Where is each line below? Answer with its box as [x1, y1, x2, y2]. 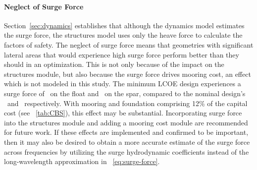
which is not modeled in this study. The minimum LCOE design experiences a [4, 78, 241, 89]
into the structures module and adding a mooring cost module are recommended [4, 117, 248, 127]
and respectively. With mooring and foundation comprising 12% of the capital [7, 98, 248, 108]
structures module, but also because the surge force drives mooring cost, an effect [4, 68, 251, 79]
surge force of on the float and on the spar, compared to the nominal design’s [4, 88, 246, 98]
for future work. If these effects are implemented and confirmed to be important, [4, 127, 249, 137]
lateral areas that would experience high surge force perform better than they [4, 49, 239, 59]
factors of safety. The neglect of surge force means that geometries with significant [4, 39, 254, 50]
